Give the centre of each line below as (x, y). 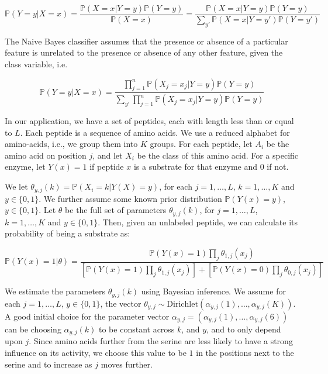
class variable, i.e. (36, 64)
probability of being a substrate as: (68, 233)
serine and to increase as (49, 364)
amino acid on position (46, 155)
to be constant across (137, 329)
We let (16, 186)
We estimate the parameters (55, 291)
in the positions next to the (245, 352)
